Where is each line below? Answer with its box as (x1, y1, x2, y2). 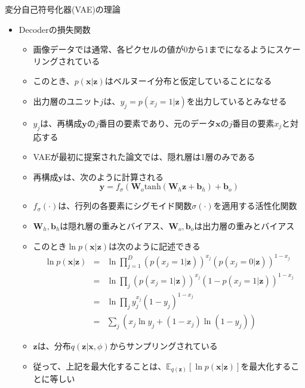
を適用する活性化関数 (213, 199, 297, 212)
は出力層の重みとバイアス (194, 219, 295, 232)
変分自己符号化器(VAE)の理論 (5, 3, 121, 15)
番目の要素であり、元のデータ (98, 116, 215, 129)
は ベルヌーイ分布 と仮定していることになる (104, 75, 272, 87)
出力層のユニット (33, 94, 100, 107)
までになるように (208, 43, 276, 56)
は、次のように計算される (63, 170, 164, 183)
